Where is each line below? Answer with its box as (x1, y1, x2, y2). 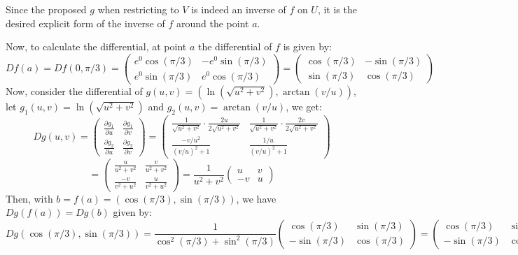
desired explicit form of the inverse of (6, 15, 165, 30)
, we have (236, 191, 276, 205)
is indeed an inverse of (191, 2, 286, 16)
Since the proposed (6, 2, 87, 16)
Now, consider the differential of (6, 84, 143, 99)
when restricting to (97, 2, 179, 16)
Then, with (6, 191, 53, 205)
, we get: (286, 99, 322, 114)
